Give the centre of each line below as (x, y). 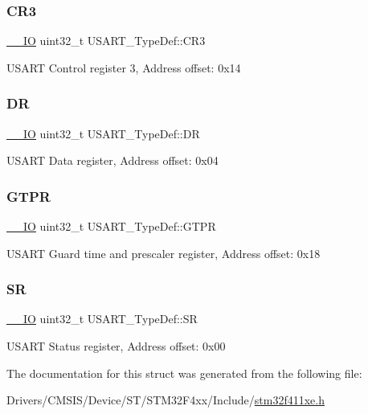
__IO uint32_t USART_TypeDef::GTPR (111, 226)
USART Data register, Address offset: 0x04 (112, 160)
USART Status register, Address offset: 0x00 (116, 346)
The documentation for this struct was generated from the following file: (184, 373)
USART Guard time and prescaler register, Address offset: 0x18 (164, 253)
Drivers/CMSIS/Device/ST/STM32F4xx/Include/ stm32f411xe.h (166, 400)
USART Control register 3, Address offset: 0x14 (124, 67)
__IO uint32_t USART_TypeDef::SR (102, 319)
